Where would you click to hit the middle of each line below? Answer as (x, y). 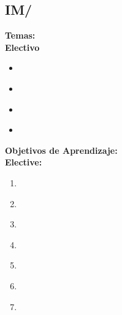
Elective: (24, 162)
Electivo (22, 47)
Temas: (20, 35)
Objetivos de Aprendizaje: (61, 150)
